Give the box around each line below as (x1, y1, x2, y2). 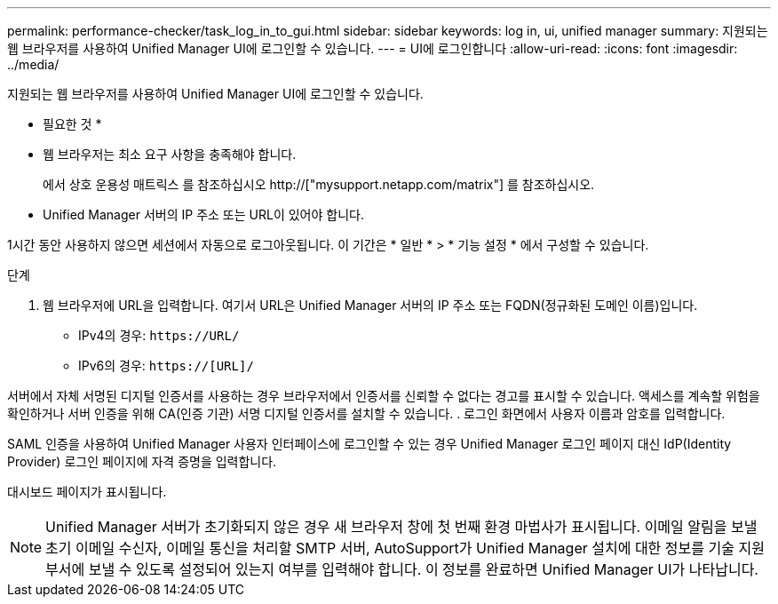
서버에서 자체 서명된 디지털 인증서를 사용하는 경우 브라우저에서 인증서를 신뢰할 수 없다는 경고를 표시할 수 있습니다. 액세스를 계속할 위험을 (7, 388, 760, 403)
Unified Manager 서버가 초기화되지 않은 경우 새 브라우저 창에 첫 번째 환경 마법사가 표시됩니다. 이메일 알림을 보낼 (45, 518, 758, 536)
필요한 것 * (43, 116, 102, 131)
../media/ (7, 57, 60, 72)
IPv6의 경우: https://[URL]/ (78, 358, 254, 373)
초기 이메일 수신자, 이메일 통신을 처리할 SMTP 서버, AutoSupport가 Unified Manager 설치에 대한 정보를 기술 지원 (45, 539, 765, 557)
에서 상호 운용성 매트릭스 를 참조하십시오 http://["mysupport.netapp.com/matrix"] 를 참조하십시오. (43, 177, 595, 192)
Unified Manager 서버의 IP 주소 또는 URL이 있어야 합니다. (43, 207, 364, 222)
